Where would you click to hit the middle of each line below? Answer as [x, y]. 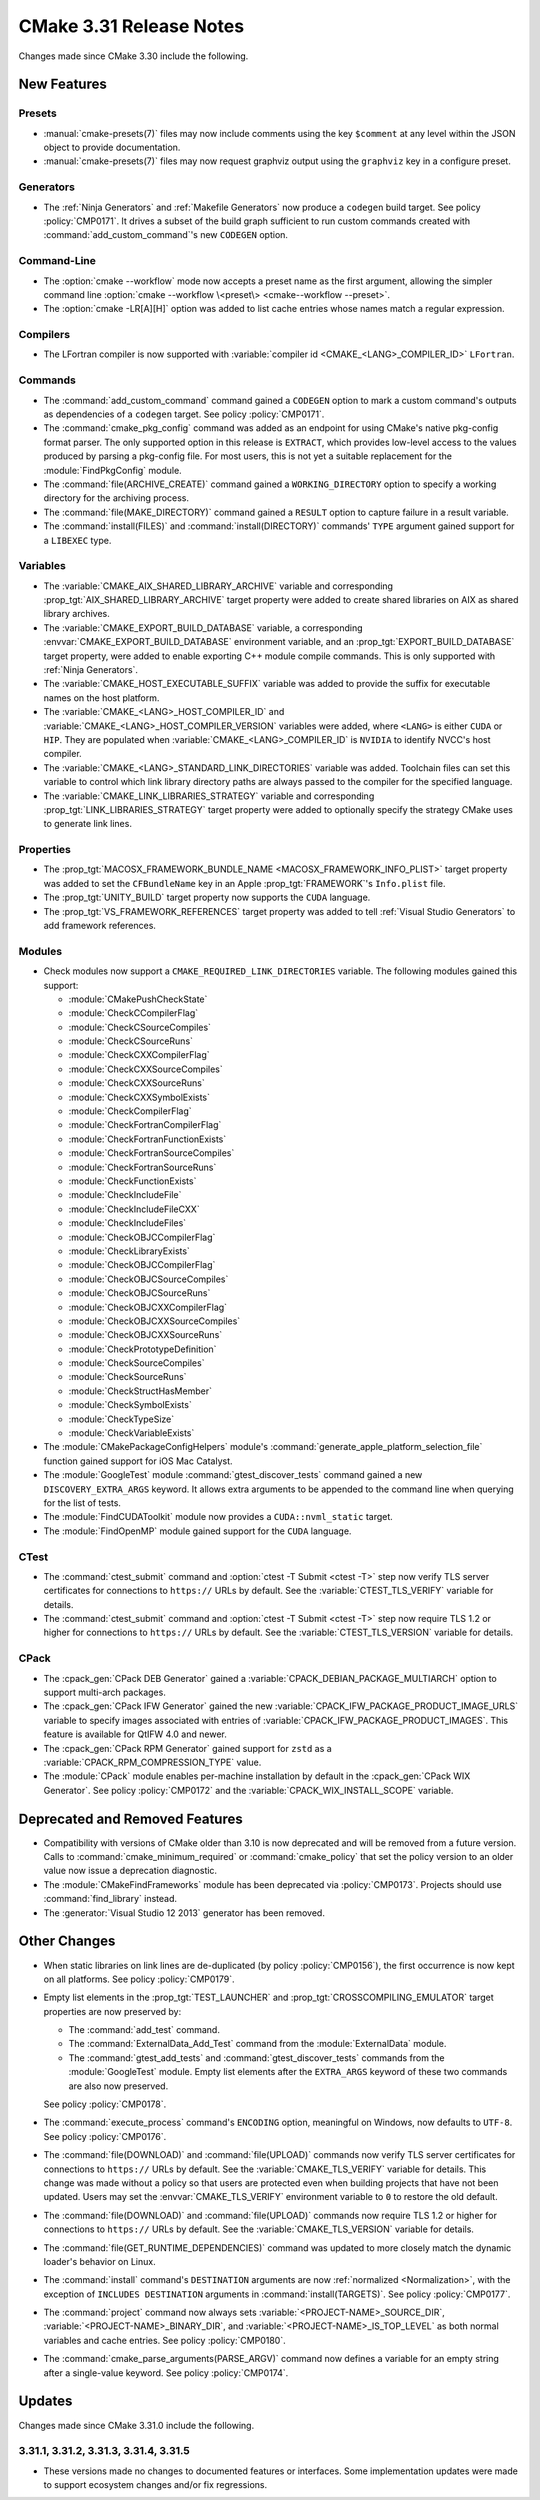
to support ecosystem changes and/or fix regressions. [155, 2485]
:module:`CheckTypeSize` [121, 1419]
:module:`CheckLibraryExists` [129, 1251]
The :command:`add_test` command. [144, 2030]
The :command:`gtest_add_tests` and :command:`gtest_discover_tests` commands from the [256, 2057]
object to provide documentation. [112, 147]
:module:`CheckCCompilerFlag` [133, 1013]
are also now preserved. [118, 2086]
